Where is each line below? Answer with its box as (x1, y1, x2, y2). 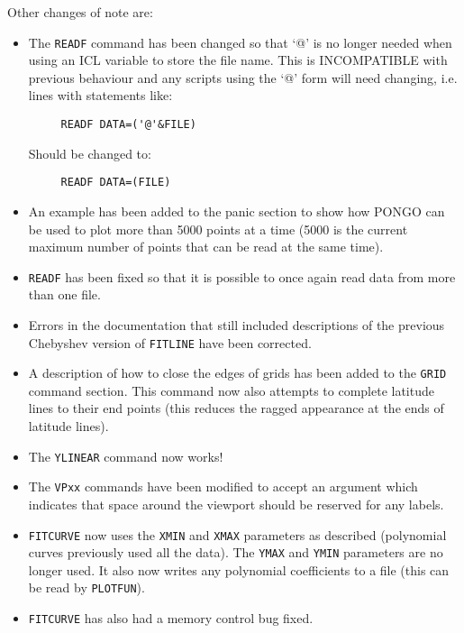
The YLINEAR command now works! (28, 446, 223, 465)
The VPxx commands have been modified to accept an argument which (28, 477, 418, 496)
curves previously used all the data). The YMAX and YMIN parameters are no (28, 543, 443, 562)
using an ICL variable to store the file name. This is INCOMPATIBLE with (28, 50, 448, 69)
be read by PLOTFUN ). (28, 578, 145, 597)
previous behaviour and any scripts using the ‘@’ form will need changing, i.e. (28, 68, 458, 87)
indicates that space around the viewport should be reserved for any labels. (28, 494, 444, 513)
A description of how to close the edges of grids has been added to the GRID (28, 363, 447, 382)
